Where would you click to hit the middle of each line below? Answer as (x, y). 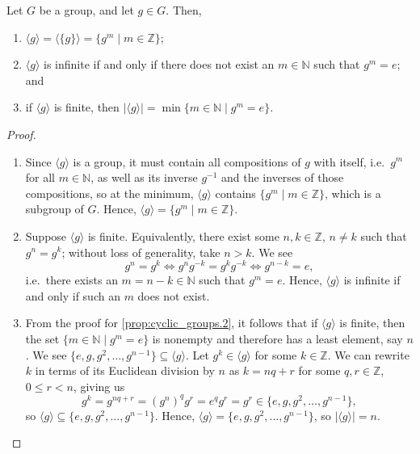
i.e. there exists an (71, 280)
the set (42, 338)
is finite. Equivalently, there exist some (183, 235)
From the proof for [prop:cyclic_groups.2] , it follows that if (172, 323)
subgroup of (55, 209)
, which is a (353, 193)
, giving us (99, 386)
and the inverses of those (283, 177)
